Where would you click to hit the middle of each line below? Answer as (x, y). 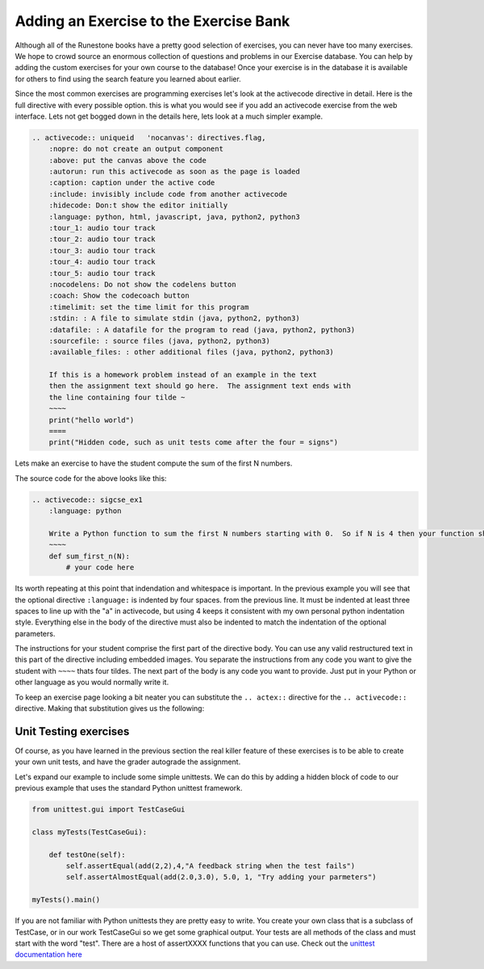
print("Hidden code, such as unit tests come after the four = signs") (194, 443)
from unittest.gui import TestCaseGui (108, 810)
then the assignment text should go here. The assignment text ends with (200, 386)
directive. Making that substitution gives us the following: (110, 708)
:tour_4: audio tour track (102, 262)
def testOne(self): (88, 854)
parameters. (35, 633)
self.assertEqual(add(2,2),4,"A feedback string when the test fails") (211, 866)
